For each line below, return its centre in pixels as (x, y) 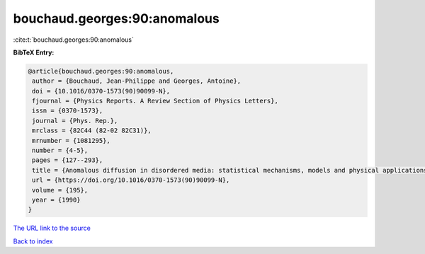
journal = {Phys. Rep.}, (75, 121)
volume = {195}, (60, 190)
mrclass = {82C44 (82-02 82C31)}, (92, 131)
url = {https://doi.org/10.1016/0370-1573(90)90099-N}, (131, 180)
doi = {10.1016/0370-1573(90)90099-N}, (101, 91)
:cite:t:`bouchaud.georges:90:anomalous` (73, 40)
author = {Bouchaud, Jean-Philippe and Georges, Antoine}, (137, 81)
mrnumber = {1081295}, (72, 140)
